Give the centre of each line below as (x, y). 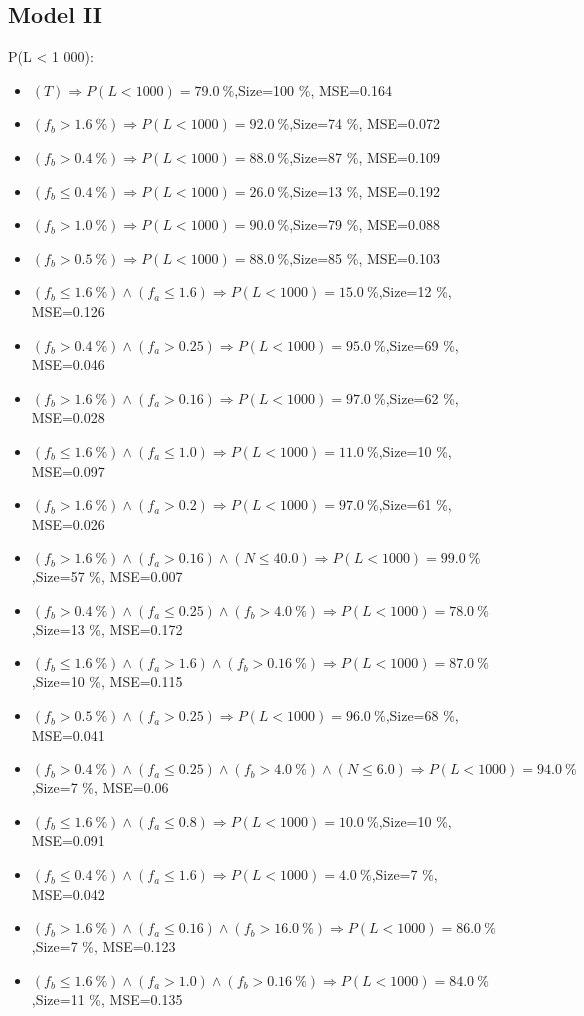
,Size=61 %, (415, 504)
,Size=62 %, (422, 397)
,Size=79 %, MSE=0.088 (364, 224)
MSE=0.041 (68, 734)
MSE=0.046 (68, 364)
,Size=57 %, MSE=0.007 (107, 576)
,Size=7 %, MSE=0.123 (103, 946)
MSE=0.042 (68, 893)
